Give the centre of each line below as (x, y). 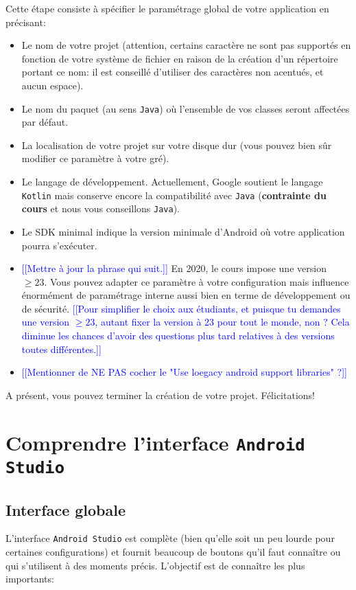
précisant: (26, 22)
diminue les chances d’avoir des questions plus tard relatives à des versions (178, 336)
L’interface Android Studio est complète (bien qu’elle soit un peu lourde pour (170, 538)
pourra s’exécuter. (59, 245)
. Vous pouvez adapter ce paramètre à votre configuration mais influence (197, 281)
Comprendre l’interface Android (155, 442)
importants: (30, 579)
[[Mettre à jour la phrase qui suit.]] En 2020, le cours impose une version (174, 268)
